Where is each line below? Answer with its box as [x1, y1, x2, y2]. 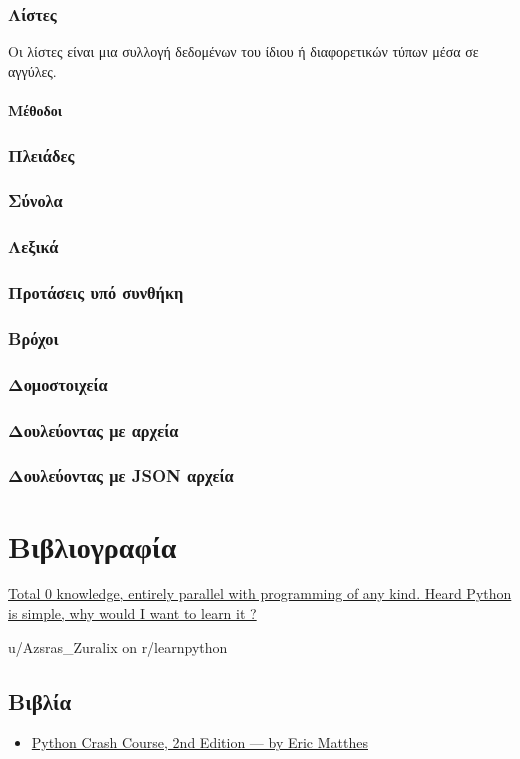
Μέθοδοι [8, 100, 63, 120]
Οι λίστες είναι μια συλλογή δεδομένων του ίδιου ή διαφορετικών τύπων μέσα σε [8, 41, 479, 62]
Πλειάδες [8, 142, 75, 167]
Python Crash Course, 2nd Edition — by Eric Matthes [31, 732, 368, 753]
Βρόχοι [8, 325, 59, 350]
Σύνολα [8, 188, 63, 213]
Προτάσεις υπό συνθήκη [8, 280, 184, 305]
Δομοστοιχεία [8, 371, 108, 396]
